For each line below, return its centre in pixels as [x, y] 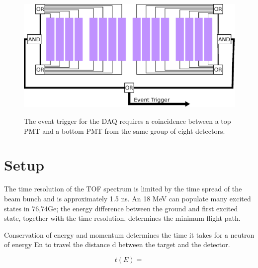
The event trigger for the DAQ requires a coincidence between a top [128, 121]
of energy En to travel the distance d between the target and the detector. [117, 244]
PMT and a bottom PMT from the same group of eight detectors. [125, 131]
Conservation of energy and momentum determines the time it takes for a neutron [129, 234]
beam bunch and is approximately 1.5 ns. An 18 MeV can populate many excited [128, 198]
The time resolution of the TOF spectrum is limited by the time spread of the [123, 189]
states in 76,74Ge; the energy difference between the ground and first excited [121, 208]
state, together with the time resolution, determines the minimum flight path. [122, 218]
